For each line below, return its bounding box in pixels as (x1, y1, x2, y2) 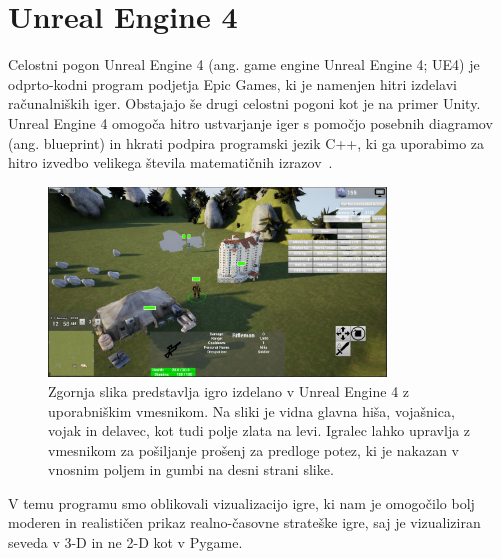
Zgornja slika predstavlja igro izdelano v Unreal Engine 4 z (48, 380, 410, 401)
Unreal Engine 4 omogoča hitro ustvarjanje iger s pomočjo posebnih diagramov (8, 112, 493, 133)
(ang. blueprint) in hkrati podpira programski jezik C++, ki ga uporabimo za (8, 132, 485, 153)
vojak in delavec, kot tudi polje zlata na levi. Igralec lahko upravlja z (48, 420, 471, 441)
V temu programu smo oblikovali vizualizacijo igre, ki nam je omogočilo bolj (8, 492, 475, 513)
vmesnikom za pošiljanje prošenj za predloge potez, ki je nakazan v (48, 439, 459, 460)
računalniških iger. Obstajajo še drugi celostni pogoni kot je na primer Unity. (8, 93, 481, 114)
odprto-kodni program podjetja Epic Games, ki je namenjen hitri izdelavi (8, 73, 457, 94)
